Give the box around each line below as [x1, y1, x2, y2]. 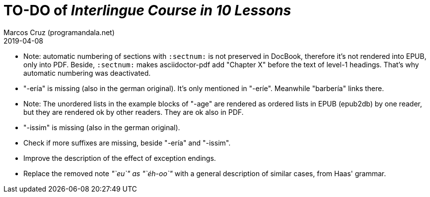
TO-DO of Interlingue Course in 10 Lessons [3, 2, 291, 19]
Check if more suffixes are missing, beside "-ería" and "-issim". [23, 138, 231, 147]
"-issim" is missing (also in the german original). [23, 123, 180, 132]
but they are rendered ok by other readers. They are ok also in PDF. [23, 107, 244, 116]
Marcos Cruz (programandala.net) [3, 28, 115, 37]
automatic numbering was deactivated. [23, 68, 151, 77]
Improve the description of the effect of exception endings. [23, 153, 216, 162]
